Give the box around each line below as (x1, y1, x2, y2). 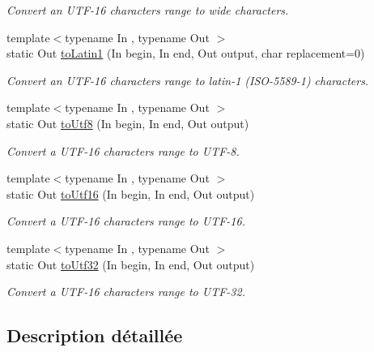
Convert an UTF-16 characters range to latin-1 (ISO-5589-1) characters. (6, 71, 369, 88)
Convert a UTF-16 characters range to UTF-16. (6, 212, 245, 230)
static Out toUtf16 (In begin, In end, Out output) (6, 185, 255, 202)
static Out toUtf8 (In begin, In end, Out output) (6, 114, 249, 131)
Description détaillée (6, 323, 183, 348)
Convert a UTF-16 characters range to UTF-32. (6, 283, 245, 300)
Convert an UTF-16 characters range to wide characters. (6, 2, 289, 18)
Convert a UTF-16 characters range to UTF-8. (6, 142, 240, 159)
